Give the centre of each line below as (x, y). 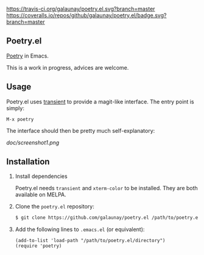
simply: (15, 108)
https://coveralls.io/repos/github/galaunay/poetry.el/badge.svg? (86, 15)
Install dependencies (41, 176)
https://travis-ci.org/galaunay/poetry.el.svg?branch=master (81, 9)
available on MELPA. (41, 194)
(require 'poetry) (38, 246)
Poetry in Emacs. (27, 56)
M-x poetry (20, 119)
